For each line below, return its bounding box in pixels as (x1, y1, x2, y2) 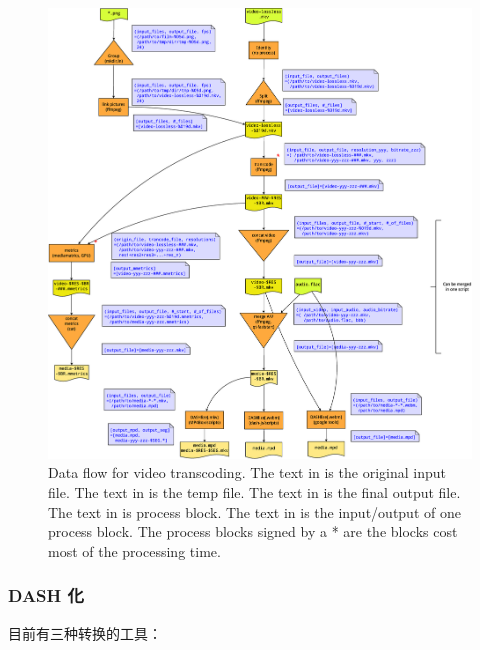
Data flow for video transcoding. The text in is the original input (48, 462, 446, 483)
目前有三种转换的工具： (8, 622, 162, 643)
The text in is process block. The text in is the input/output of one (48, 501, 461, 522)
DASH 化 (8, 583, 84, 608)
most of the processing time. (48, 540, 221, 561)
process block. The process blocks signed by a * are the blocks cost (48, 521, 458, 542)
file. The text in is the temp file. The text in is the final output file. (48, 482, 461, 503)
